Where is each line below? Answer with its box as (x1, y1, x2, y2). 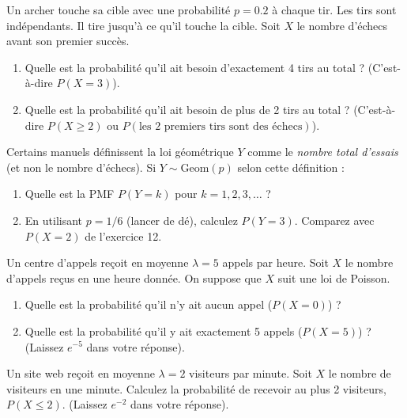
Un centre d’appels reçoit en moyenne (6, 254, 189, 271)
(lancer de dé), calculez (126, 211, 238, 228)
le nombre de (328, 365, 391, 382)
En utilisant (24, 211, 83, 228)
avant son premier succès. (6, 32, 130, 49)
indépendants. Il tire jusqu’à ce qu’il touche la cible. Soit (6, 17, 281, 33)
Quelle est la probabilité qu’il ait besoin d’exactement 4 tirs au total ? (24, 59, 365, 75)
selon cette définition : (237, 158, 345, 175)
